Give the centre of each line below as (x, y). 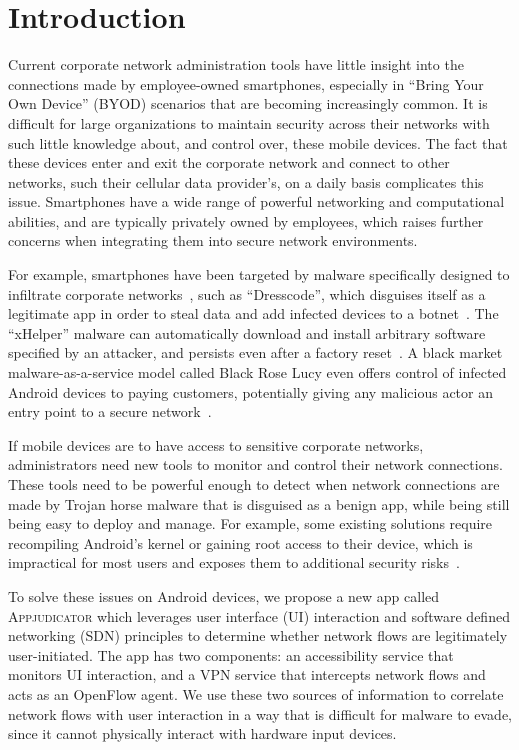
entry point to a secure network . (110, 411)
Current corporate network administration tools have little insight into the (236, 64)
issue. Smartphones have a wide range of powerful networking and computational (256, 201)
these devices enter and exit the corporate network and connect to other (229, 162)
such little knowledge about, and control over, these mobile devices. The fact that (258, 142)
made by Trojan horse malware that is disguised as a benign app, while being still (259, 503)
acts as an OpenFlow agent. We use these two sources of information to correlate (256, 693)
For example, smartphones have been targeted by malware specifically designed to (259, 274)
